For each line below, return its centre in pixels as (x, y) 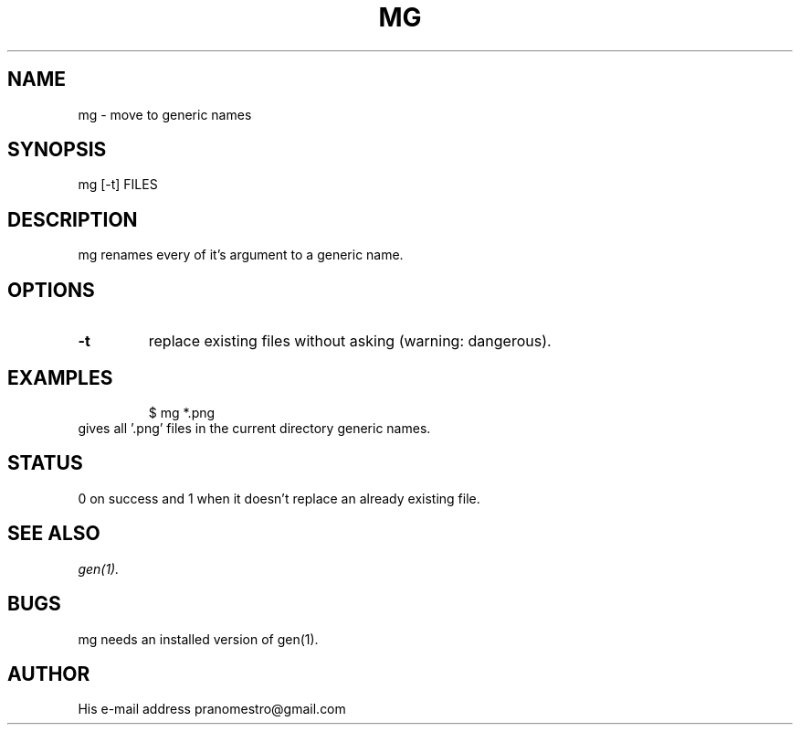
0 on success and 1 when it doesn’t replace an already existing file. (279, 498)
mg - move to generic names (165, 114)
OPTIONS (51, 290)
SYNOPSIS (57, 150)
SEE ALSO (54, 534)
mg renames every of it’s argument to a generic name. (241, 255)
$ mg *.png (182, 412)
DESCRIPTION (73, 219)
